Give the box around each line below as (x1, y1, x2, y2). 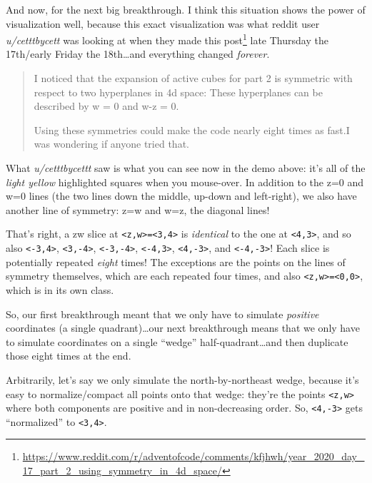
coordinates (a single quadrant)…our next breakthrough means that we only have (6, 320, 360, 335)
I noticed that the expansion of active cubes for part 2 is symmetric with (34, 71, 353, 86)
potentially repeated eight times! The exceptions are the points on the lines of (6, 254, 346, 269)
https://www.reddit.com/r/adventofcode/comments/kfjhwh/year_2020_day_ (22, 449, 365, 464)
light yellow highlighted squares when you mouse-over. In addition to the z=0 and (6, 174, 364, 189)
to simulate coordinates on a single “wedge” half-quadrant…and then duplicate (6, 334, 348, 349)
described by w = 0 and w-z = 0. (34, 98, 179, 113)
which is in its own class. (6, 282, 114, 297)
